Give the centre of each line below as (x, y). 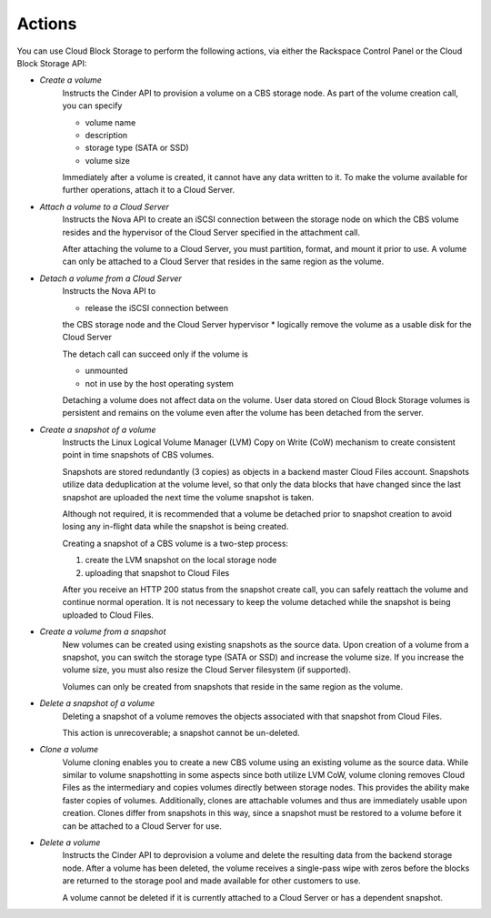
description (106, 135)
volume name (110, 122)
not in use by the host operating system (159, 383)
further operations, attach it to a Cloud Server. (149, 190)
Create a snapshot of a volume (98, 429)
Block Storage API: (52, 63)
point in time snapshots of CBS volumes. (138, 455)
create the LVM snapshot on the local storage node (181, 560)
